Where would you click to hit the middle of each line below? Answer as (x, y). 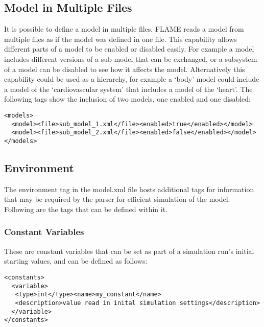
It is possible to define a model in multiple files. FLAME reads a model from (124, 29)
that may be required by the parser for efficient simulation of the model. (117, 199)
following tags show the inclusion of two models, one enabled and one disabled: (127, 99)
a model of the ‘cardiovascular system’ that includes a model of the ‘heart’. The (128, 89)
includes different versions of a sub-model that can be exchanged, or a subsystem (131, 59)
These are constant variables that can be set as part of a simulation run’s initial (129, 251)
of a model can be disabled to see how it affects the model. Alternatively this (125, 69)
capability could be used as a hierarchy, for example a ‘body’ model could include (132, 79)
